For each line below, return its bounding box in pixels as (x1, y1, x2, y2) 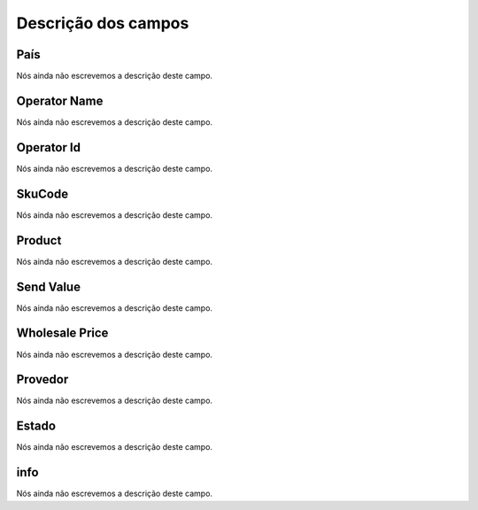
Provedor (16, 372, 69, 387)
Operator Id (16, 140, 81, 155)
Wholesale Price (16, 326, 109, 341)
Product (16, 233, 62, 248)
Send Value (16, 279, 81, 294)
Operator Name (16, 93, 104, 108)
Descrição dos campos (16, 13, 189, 33)
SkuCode (16, 186, 69, 201)
